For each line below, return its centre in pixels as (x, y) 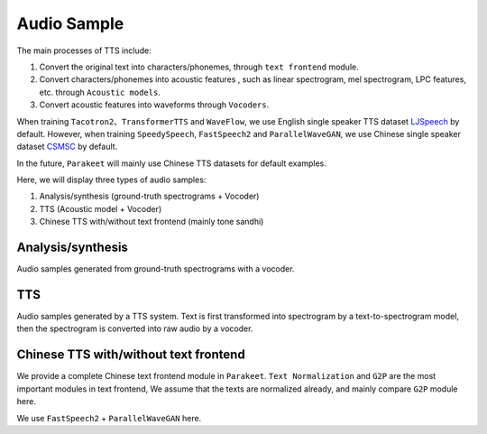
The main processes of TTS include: (84, 51)
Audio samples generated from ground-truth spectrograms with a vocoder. (156, 269)
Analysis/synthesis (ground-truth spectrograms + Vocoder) (149, 196)
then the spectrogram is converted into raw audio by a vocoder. (135, 328)
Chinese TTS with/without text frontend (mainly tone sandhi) (152, 222)
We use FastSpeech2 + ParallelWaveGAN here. (109, 418)
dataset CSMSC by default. (67, 147)
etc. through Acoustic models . (100, 92)
